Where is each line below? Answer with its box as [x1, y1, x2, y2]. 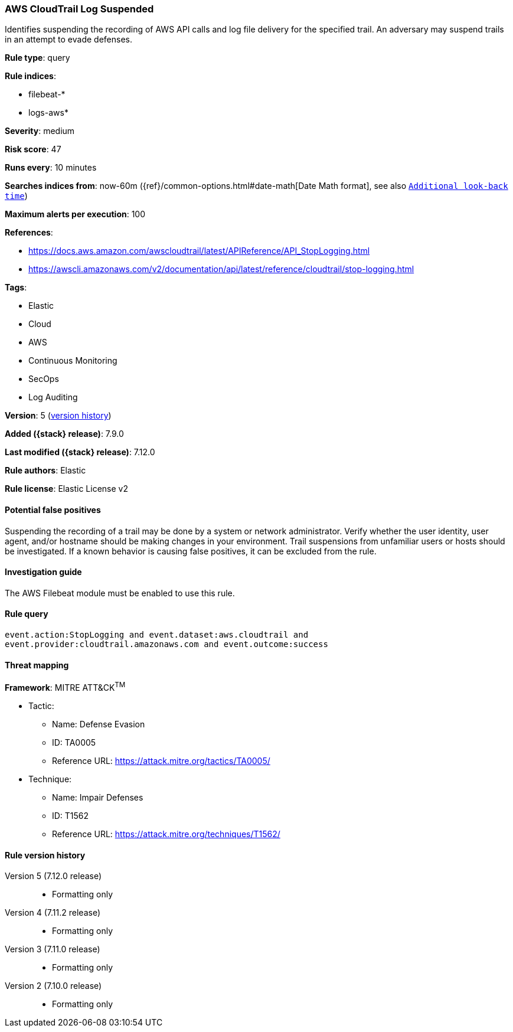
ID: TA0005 [52, 737, 96, 747]
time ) [5, 191, 28, 201]
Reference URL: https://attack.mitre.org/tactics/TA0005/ [52, 755, 270, 766]
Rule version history [5, 850, 86, 860]
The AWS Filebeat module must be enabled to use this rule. [5, 587, 235, 598]
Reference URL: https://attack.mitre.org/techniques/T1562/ [52, 828, 280, 839]
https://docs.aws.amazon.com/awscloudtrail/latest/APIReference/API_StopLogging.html [28, 246, 370, 256]
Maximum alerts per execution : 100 [5, 209, 146, 220]
